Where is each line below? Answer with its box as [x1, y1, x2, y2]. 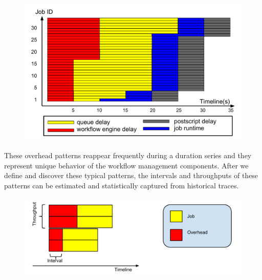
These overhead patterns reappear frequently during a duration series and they [4, 150, 252, 161]
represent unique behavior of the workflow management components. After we [4, 160, 249, 170]
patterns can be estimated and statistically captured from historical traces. [4, 180, 239, 190]
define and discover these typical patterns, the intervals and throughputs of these [4, 170, 258, 181]
